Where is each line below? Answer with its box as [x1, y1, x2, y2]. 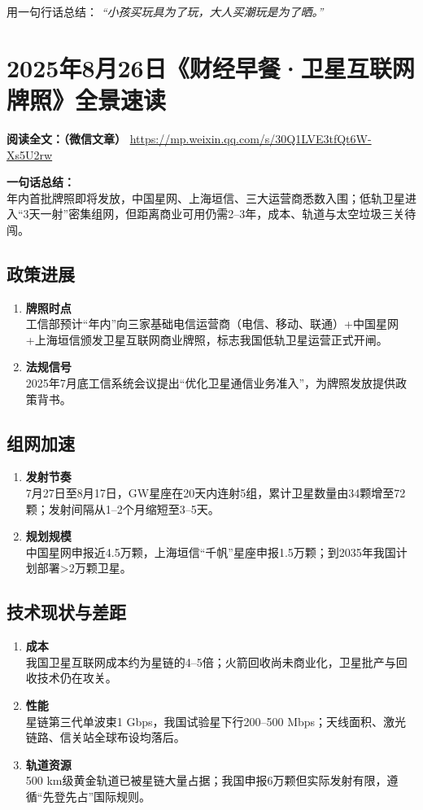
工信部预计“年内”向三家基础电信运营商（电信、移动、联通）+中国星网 [25, 315, 399, 332]
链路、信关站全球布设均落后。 [25, 729, 185, 746]
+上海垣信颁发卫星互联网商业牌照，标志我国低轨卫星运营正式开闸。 [25, 331, 388, 348]
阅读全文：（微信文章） [7, 129, 126, 147]
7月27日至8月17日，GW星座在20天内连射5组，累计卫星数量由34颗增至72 [25, 484, 406, 501]
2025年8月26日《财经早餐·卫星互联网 [7, 50, 415, 84]
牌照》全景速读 [7, 82, 167, 116]
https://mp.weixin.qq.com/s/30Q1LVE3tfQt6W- [129, 129, 372, 147]
